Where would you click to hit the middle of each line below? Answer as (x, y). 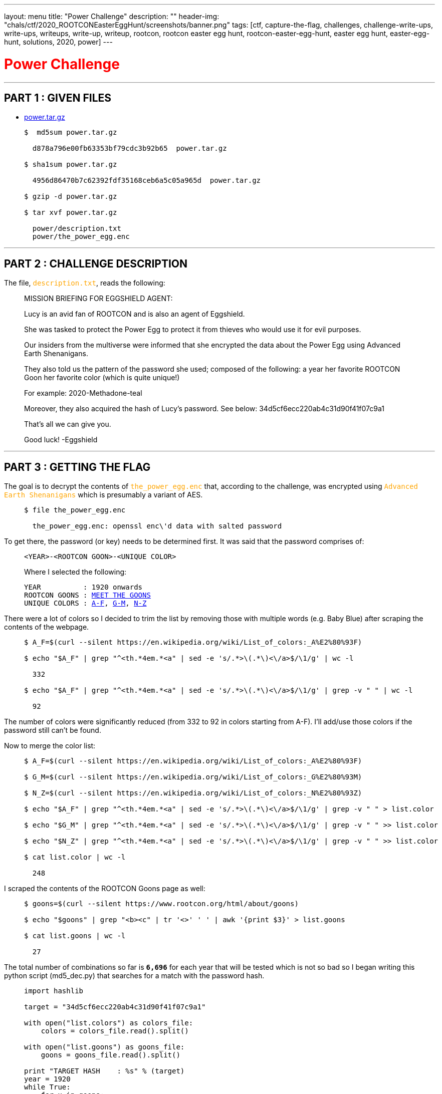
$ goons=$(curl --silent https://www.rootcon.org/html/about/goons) (161, 904)
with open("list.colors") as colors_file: (109, 1023)
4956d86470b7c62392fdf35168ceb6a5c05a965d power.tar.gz (147, 181)
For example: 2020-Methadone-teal (83, 393)
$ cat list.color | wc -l (75, 857)
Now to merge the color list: (50, 746)
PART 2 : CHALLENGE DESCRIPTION (96, 263)
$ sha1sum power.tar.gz (71, 165)
